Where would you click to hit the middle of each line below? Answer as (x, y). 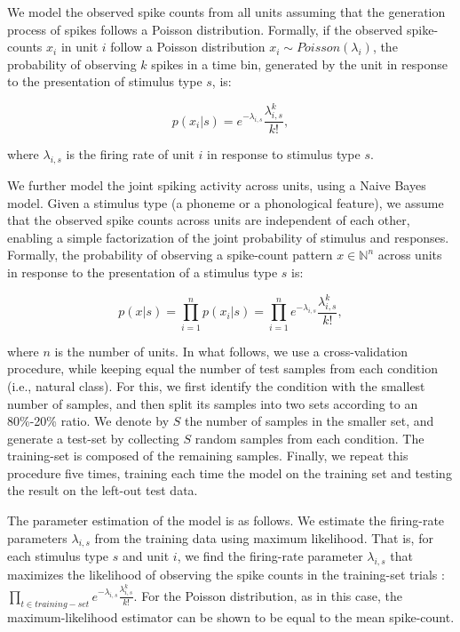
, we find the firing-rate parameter (270, 556)
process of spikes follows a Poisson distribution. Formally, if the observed (205, 29)
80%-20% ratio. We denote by (88, 421)
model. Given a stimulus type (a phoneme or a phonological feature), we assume (226, 202)
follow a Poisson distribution (188, 47)
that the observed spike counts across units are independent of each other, (209, 220)
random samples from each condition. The (309, 438)
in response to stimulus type (284, 154)
